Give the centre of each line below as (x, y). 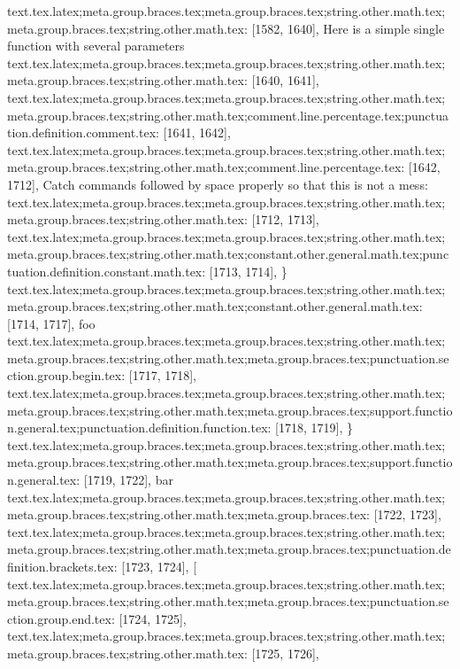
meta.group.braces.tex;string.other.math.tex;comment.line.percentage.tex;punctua (228, 115)
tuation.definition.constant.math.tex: (107, 271)
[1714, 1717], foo (51, 323)
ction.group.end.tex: (61, 618)
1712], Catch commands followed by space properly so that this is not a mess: (218, 184)
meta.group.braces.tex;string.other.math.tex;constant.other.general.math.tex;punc (228, 254)
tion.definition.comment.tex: (83, 132)
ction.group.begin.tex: (66, 375)
